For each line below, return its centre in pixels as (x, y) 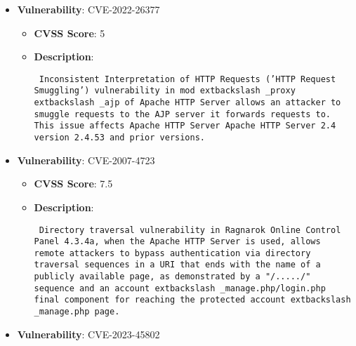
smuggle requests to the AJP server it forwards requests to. (182, 114)
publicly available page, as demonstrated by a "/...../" (172, 277)
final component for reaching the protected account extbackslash (192, 300)
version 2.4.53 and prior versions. (119, 138)
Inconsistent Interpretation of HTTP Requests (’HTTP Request (187, 79)
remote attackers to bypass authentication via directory (172, 253)
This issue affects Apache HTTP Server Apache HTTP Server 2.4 (185, 126)
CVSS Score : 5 (70, 33)
